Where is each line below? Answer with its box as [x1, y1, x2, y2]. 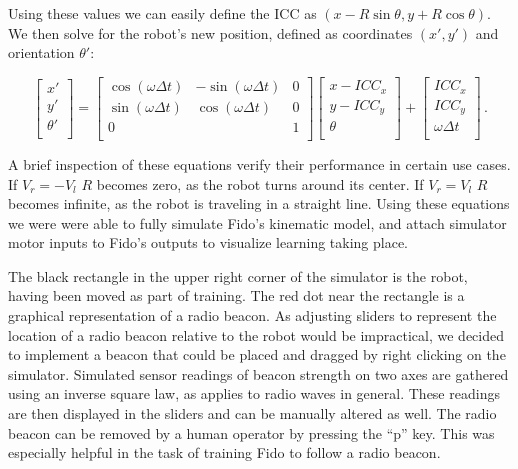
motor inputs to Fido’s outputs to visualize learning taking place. [8, 232, 409, 253]
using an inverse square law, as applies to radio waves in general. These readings [8, 383, 500, 404]
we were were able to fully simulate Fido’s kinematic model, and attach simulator [8, 212, 507, 233]
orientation [8, 42, 75, 63]
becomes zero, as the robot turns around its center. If [96, 173, 424, 194]
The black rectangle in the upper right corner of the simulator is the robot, [8, 265, 468, 286]
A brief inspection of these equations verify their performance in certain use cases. [8, 153, 511, 174]
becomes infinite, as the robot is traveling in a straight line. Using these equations [8, 193, 510, 214]
